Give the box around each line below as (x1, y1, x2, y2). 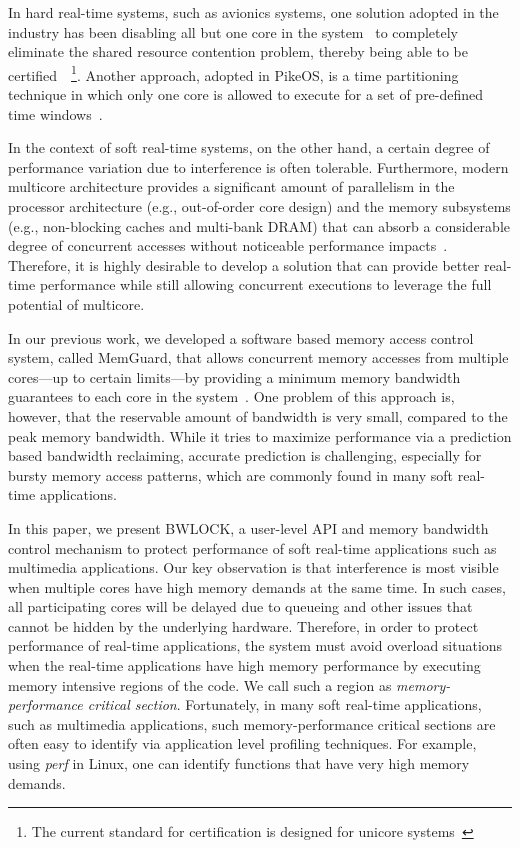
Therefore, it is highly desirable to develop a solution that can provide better (8, 254, 480, 275)
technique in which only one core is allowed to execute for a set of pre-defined (8, 84, 484, 105)
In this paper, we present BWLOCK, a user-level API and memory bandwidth (8, 517, 489, 538)
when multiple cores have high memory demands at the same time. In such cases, (8, 576, 506, 597)
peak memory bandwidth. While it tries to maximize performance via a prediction (8, 425, 512, 446)
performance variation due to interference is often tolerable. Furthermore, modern (8, 156, 509, 177)
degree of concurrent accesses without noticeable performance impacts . (8, 235, 448, 256)
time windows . (8, 103, 103, 124)
